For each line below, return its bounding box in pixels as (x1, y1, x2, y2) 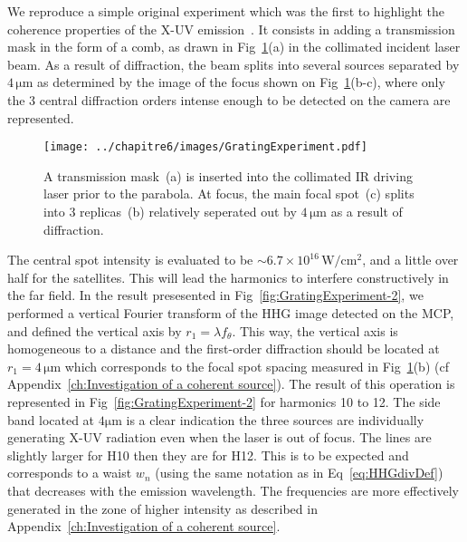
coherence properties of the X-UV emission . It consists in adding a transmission (7, 19, 455, 38)
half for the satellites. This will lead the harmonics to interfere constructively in (7, 267, 449, 286)
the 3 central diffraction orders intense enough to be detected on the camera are (7, 90, 451, 109)
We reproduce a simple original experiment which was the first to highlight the (7, 2, 445, 20)
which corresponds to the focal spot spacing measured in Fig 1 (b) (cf (64, 356, 449, 375)
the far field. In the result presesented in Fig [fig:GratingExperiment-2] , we (7, 286, 424, 305)
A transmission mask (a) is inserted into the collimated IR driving (43, 166, 413, 185)
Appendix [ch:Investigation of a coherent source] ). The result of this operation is (7, 374, 455, 393)
